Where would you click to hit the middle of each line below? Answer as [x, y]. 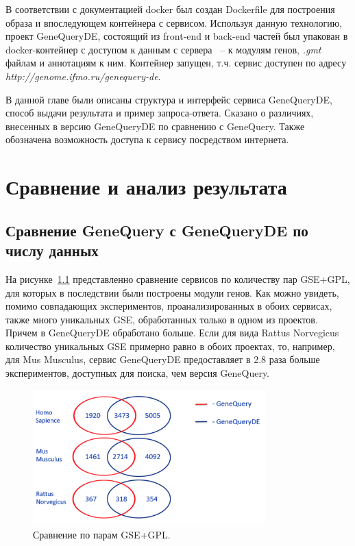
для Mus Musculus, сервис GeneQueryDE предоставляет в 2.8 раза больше [163, 359]
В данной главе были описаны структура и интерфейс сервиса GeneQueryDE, [169, 99]
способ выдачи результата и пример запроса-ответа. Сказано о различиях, [160, 113]
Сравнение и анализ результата [146, 187]
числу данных [52, 250]
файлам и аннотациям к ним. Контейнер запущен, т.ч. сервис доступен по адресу [176, 63]
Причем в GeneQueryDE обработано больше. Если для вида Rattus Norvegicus [172, 333]
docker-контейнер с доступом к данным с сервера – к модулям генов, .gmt [163, 49]
